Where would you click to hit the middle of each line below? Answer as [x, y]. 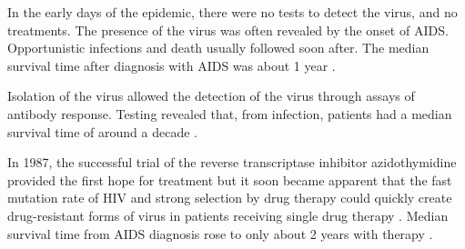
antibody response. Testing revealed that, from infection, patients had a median [230, 113]
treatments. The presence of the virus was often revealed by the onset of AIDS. [228, 30]
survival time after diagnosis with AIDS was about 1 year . [172, 65]
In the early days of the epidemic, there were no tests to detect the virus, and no [232, 12]
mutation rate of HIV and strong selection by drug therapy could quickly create [230, 198]
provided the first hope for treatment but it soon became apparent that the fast [230, 179]
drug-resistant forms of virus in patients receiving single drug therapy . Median [228, 215]
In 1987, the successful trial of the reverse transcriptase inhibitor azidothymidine [232, 162]
